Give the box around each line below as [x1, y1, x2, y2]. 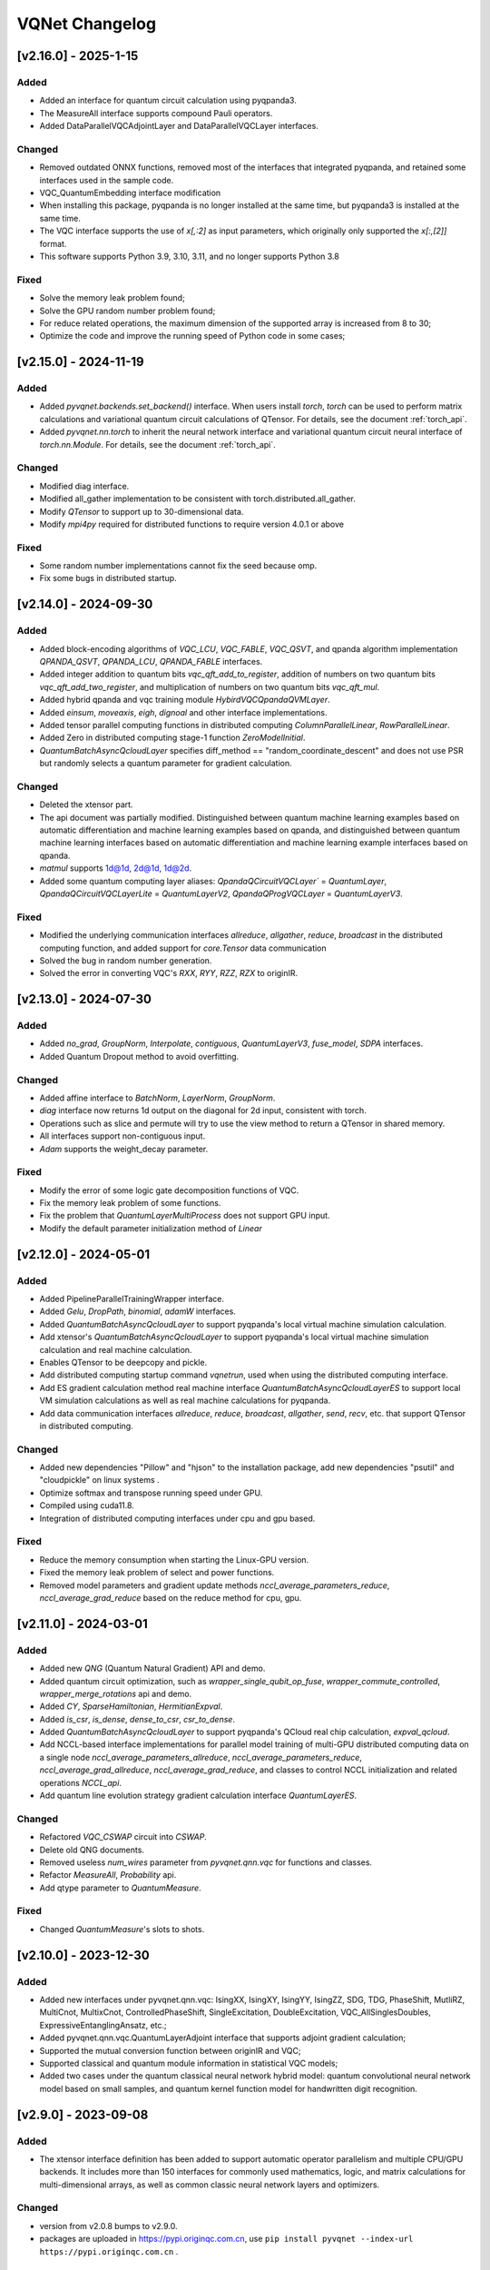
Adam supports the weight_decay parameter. [39, 1143, 209, 1154]
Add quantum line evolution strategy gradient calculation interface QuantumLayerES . [39, 1790, 358, 1801]
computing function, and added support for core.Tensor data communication [39, 943, 327, 953]
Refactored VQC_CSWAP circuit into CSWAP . [39, 1831, 208, 1842]
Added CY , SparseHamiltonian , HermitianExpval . [39, 1701, 223, 1712]
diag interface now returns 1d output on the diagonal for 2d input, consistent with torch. [39, 1105, 367, 1116]
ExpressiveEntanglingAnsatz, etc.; [39, 2019, 167, 2030]
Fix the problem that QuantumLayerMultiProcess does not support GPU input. [39, 1210, 330, 1221]
